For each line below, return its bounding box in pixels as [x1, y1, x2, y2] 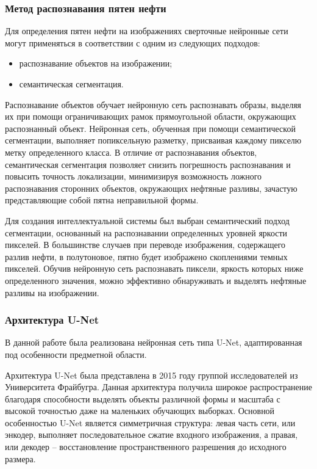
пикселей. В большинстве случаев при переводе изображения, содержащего [5, 238, 286, 251]
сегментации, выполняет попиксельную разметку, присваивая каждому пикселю [5, 134, 302, 147]
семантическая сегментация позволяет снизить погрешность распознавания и [5, 158, 291, 170]
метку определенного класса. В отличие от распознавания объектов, [5, 145, 257, 158]
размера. [5, 452, 36, 465]
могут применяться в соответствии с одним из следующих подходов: [5, 36, 260, 49]
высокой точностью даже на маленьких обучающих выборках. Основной [5, 404, 275, 417]
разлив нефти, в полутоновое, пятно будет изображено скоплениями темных [5, 250, 288, 263]
